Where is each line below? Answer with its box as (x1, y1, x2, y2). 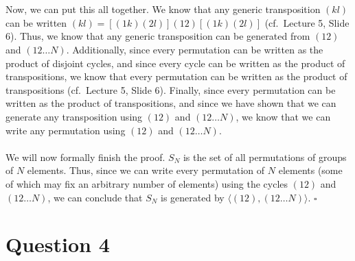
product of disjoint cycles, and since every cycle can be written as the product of (5, 55, 345, 70)
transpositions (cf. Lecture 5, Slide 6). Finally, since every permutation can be (5, 82, 336, 97)
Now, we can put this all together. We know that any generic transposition (5, 2, 321, 16)
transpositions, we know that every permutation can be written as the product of (5, 69, 347, 84)
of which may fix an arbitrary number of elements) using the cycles (5, 176, 288, 190)
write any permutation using (5, 123, 126, 137)
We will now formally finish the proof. (5, 149, 165, 164)
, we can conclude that (47, 190, 143, 204)
